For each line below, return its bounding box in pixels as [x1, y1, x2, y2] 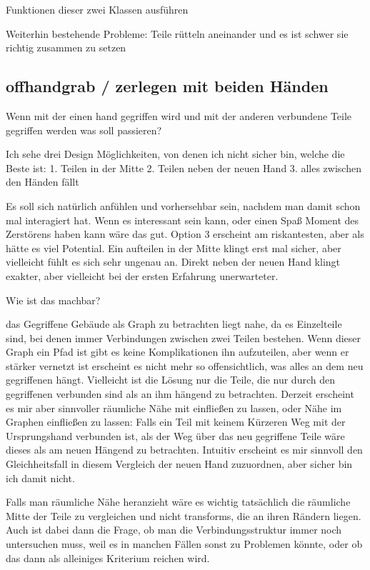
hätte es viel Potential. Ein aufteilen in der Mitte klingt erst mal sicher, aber [6, 240, 341, 255]
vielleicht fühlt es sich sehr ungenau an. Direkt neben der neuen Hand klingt [6, 254, 341, 269]
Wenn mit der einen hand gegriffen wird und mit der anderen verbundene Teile [6, 108, 352, 123]
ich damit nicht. [6, 470, 75, 485]
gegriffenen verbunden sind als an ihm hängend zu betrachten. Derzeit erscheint [6, 386, 354, 401]
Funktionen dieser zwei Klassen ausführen [6, 2, 189, 16]
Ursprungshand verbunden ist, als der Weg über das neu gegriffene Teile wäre [6, 428, 345, 443]
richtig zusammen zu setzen [6, 40, 126, 55]
